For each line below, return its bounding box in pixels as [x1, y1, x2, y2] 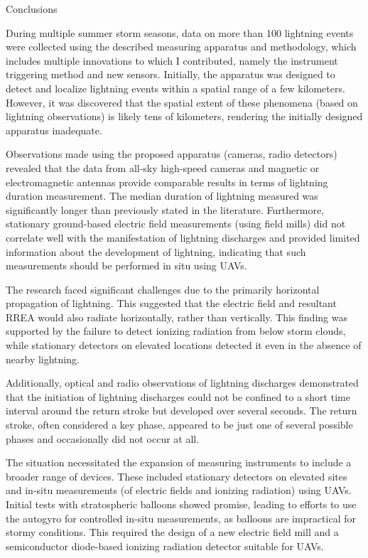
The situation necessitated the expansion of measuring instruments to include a [6, 455, 352, 470]
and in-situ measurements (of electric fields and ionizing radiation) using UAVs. [6, 483, 352, 498]
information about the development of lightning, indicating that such [6, 244, 306, 259]
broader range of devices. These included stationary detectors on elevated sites [6, 468, 347, 483]
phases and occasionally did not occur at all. [6, 431, 200, 446]
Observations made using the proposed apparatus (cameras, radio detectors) [6, 146, 337, 161]
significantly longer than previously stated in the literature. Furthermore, [6, 202, 324, 217]
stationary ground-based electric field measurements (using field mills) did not [6, 216, 346, 231]
